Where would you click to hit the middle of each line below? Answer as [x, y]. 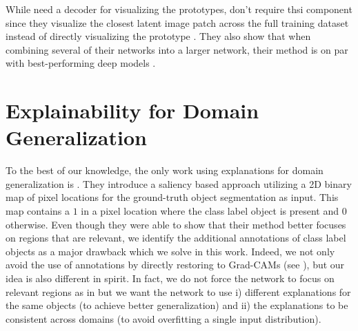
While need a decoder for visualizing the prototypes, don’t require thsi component [179, 9]
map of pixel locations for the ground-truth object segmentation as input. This [172, 197]
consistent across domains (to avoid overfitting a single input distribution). [163, 318]
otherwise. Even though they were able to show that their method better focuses [176, 224]
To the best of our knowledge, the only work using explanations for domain [165, 170]
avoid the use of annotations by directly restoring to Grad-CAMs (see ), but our [175, 265]
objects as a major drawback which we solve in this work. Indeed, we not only [170, 251]
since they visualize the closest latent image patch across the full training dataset [177, 22]
